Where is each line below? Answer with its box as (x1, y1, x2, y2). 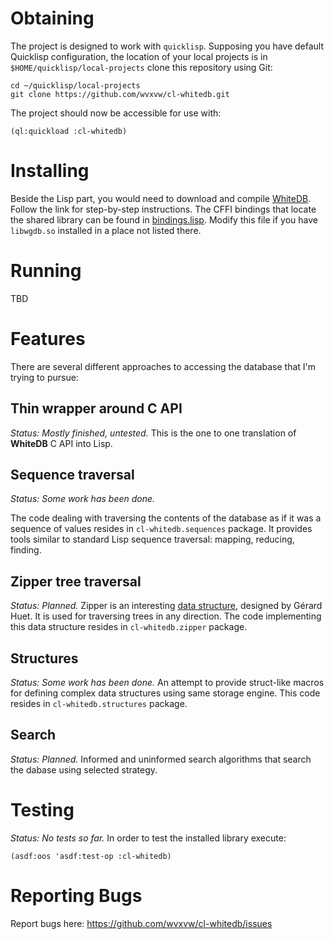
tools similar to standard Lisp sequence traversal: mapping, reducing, (10, 533, 295, 546)
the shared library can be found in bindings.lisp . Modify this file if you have (10, 213, 318, 226)
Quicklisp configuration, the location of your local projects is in (10, 50, 268, 62)
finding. (10, 544, 42, 556)
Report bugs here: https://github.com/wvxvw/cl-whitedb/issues (10, 917, 273, 929)
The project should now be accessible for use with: (10, 107, 222, 119)
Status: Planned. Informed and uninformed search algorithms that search (10, 753, 312, 765)
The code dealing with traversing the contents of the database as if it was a (10, 512, 322, 524)
